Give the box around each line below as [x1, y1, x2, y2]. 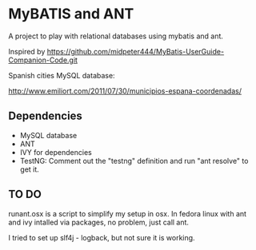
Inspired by [8, 46, 46, 56]
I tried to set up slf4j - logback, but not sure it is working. [8, 232, 195, 242]
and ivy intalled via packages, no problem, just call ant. [8, 217, 190, 227]
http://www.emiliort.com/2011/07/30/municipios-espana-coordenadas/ [8, 85, 242, 96]
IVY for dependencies [19, 147, 92, 157]
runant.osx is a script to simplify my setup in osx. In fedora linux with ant [8, 208, 246, 218]
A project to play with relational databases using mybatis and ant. [8, 31, 224, 41]
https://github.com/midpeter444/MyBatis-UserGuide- [46, 46, 225, 56]
